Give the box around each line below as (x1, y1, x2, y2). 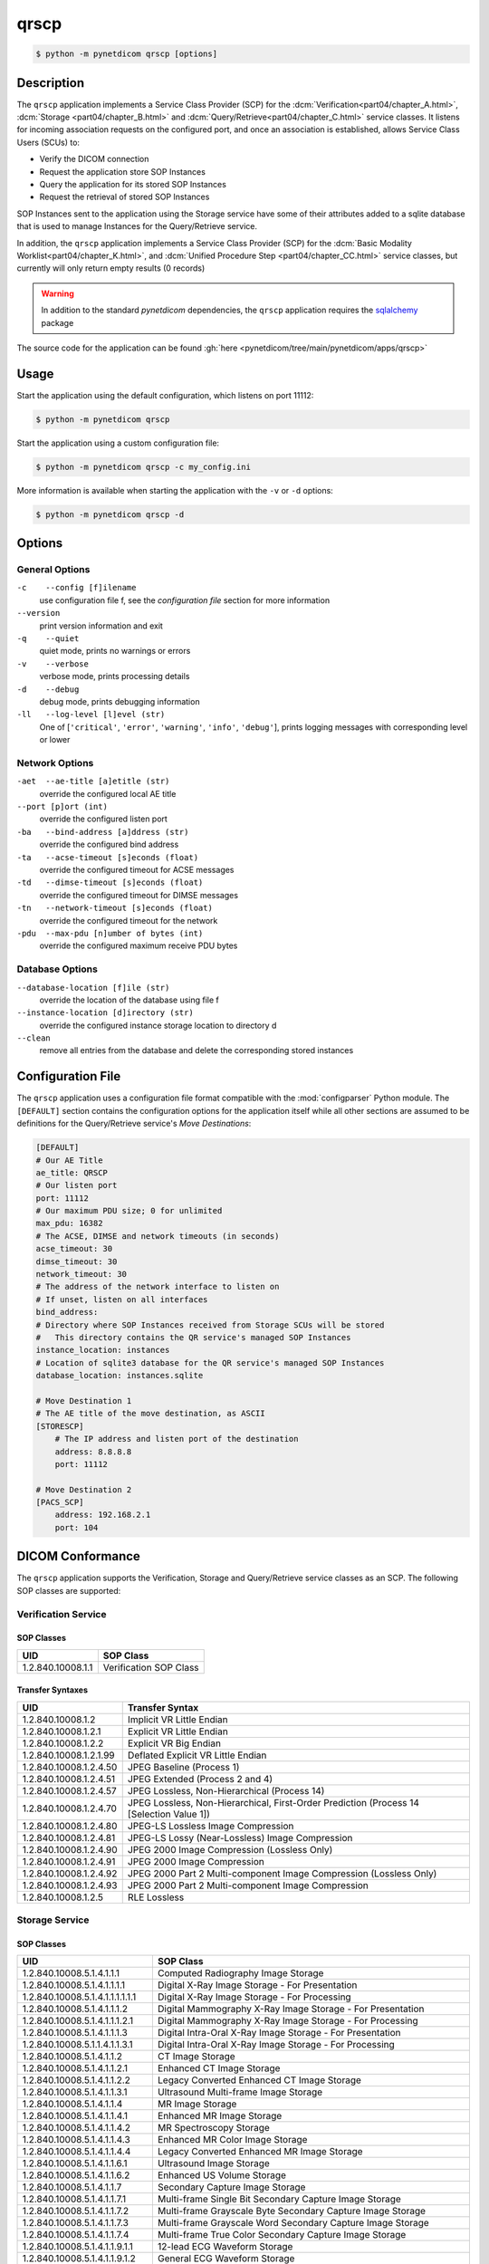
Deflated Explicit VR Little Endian (127, 1749, 267, 1761)
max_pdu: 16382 (35, 1218, 103, 1229)
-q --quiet (16, 634, 80, 644)
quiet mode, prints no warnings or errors (39, 646, 191, 657)
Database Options (16, 963, 99, 975)
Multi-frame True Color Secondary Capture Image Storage (157, 2229, 407, 2241)
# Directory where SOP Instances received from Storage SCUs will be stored (35, 1319, 385, 1330)
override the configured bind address (39, 839, 179, 850)
